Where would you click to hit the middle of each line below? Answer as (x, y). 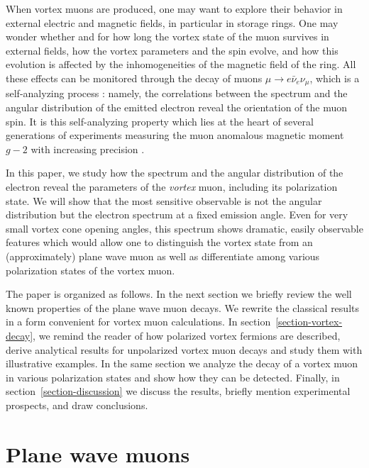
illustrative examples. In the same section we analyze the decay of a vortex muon (182, 363)
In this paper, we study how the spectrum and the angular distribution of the (175, 173)
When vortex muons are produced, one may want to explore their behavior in (174, 9)
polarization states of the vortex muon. (90, 270)
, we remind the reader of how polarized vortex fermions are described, (187, 335)
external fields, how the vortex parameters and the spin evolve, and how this (172, 50)
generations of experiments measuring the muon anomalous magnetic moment (175, 135)
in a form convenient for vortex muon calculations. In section (138, 322)
